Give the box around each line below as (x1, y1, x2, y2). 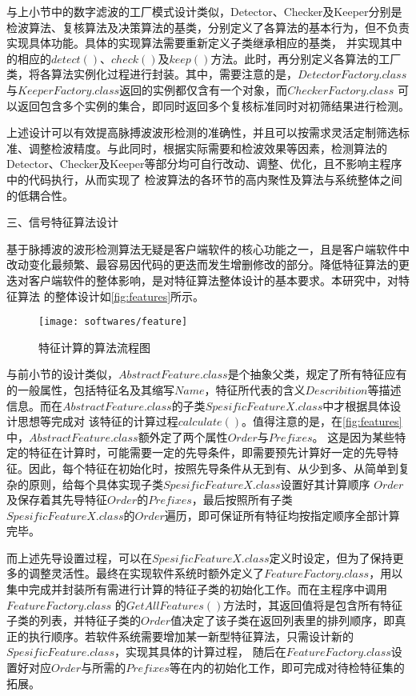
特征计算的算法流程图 (38, 338, 150, 355)
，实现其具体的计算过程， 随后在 (114, 643, 286, 660)
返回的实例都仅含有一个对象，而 (119, 81, 288, 98)
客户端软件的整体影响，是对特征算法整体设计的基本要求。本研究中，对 (28, 271, 398, 288)
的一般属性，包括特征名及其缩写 (6, 381, 174, 398)
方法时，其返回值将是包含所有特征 (223, 596, 403, 613)
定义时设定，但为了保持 (269, 549, 393, 566)
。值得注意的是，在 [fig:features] (242, 413, 402, 430)
